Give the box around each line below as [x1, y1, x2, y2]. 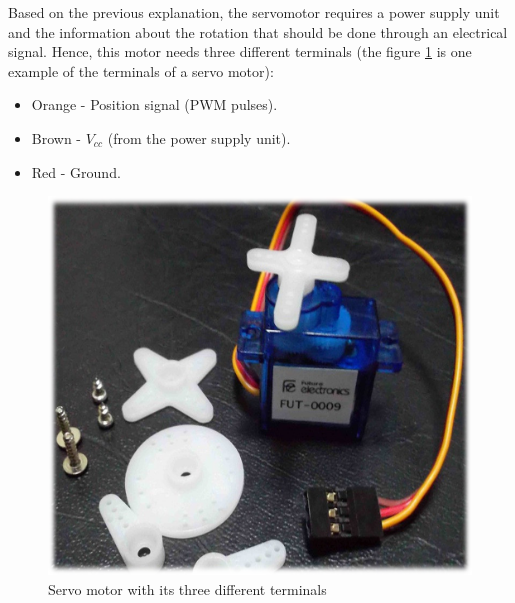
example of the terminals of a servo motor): [8, 60, 274, 81]
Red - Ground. [31, 161, 121, 182]
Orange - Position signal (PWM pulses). [31, 94, 278, 115]
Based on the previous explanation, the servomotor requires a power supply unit [8, 2, 500, 22]
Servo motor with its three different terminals [48, 578, 327, 599]
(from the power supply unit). [107, 127, 291, 148]
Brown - [31, 127, 82, 148]
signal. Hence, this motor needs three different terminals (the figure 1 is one [8, 41, 472, 62]
